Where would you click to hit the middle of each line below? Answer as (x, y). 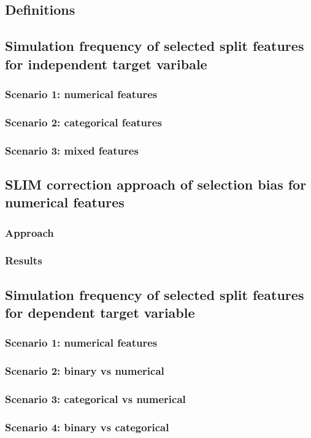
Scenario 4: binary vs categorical (87, 427)
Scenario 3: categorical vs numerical (95, 399)
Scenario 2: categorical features (83, 122)
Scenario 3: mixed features (72, 150)
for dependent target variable (100, 313)
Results (24, 260)
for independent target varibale (106, 63)
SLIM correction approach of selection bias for (156, 184)
